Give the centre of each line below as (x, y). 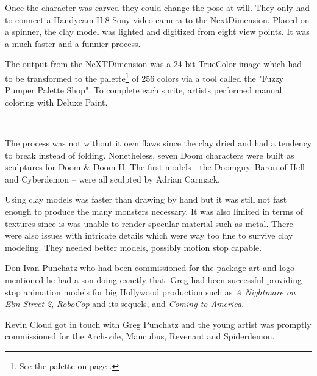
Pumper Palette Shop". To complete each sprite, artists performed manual (144, 90)
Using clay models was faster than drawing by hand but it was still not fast (146, 199)
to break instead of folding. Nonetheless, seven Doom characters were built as (150, 155)
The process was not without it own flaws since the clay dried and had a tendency (158, 143)
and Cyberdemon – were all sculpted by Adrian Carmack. (112, 179)
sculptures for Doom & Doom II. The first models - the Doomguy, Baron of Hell (155, 167)
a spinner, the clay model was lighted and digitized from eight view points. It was (157, 31)
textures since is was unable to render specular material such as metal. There (149, 223)
